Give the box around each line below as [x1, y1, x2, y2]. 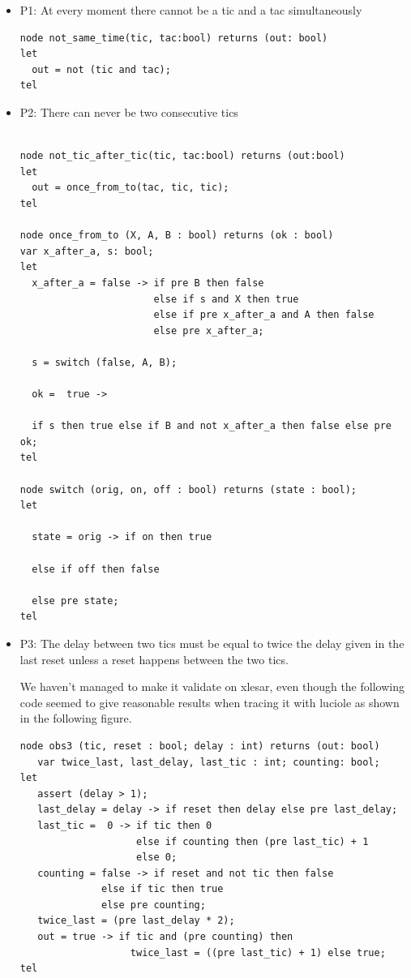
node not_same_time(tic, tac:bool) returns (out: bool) [19, 32, 328, 44]
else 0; [135, 851, 178, 864]
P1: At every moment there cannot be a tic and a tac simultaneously [19, 2, 362, 18]
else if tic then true [101, 883, 224, 895]
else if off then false [32, 563, 160, 575]
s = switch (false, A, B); [32, 356, 178, 368]
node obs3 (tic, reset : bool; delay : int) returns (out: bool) [19, 740, 380, 752]
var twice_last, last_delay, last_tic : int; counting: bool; [37, 756, 380, 768]
